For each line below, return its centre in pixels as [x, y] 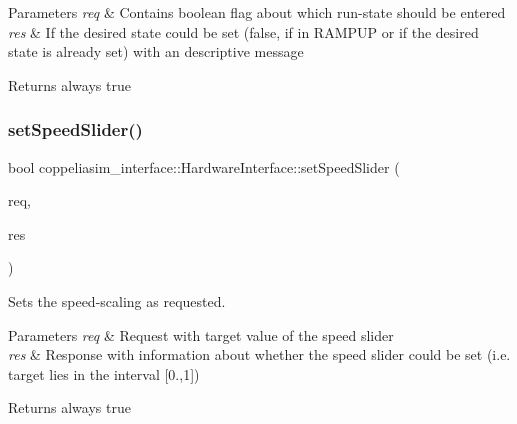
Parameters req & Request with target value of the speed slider [201, 334]
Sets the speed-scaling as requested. [117, 300]
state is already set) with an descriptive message [156, 51]
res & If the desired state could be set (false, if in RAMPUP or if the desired [243, 31]
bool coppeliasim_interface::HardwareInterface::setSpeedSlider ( [204, 166]
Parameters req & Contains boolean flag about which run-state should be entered [257, 12]
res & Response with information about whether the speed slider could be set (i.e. [259, 354]
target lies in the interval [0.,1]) [104, 373]
